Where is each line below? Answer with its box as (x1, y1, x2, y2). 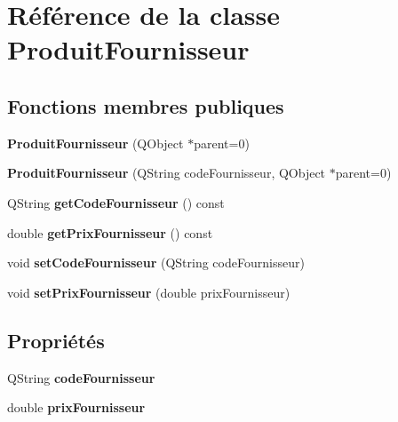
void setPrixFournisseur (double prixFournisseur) (7, 283, 291, 301)
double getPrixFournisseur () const (7, 223, 213, 242)
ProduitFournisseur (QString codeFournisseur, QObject (7, 163, 326, 182)
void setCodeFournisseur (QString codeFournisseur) (7, 253, 305, 272)
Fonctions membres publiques (7, 92, 284, 119)
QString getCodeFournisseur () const (7, 193, 225, 211)
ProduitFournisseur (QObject (7, 133, 184, 152)
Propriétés (7, 326, 105, 354)
